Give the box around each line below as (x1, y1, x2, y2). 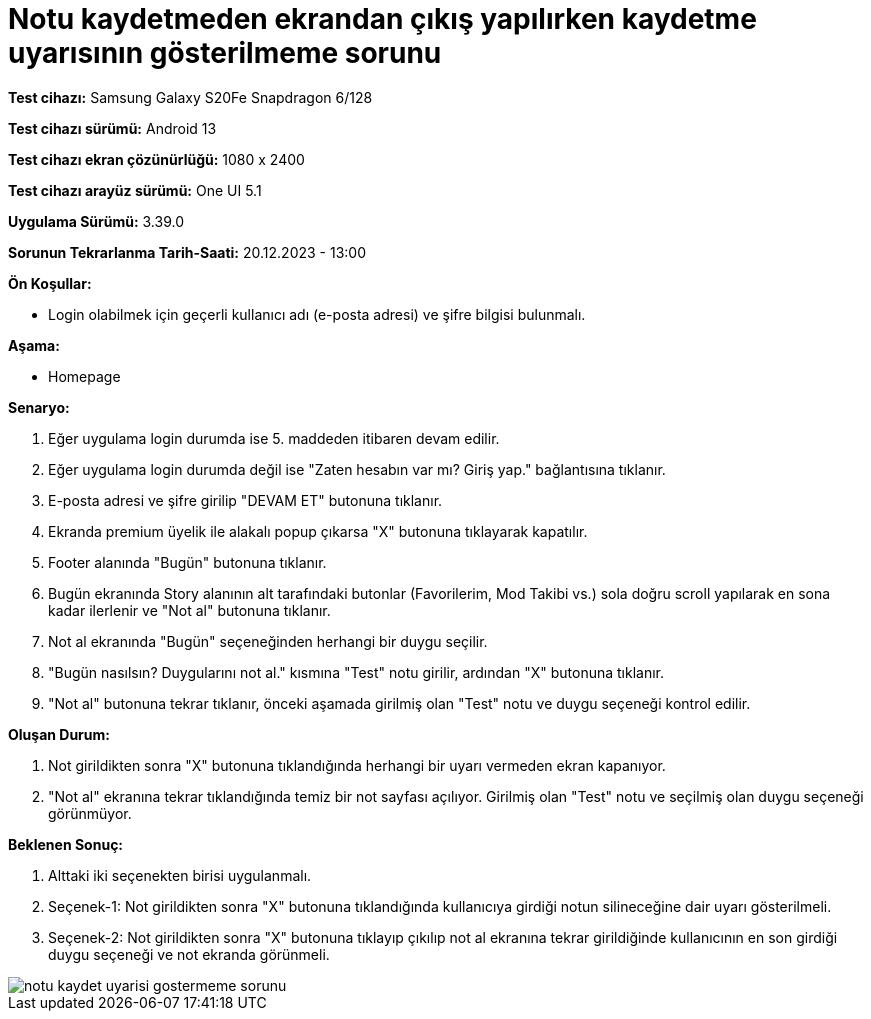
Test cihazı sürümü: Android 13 (8, 119, 217, 137)
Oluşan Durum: (8, 725, 110, 743)
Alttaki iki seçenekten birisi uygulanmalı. (48, 866, 312, 884)
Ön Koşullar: (8, 274, 92, 292)
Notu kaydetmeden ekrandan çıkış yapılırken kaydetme (8, 2, 757, 36)
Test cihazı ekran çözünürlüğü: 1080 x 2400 (8, 150, 305, 168)
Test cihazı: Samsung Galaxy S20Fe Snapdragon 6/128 (8, 88, 373, 106)
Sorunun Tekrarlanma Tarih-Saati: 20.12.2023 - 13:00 (8, 243, 367, 261)
